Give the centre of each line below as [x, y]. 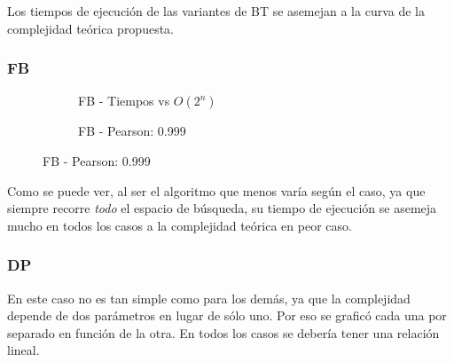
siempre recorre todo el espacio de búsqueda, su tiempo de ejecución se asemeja [222, 208]
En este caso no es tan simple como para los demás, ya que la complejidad [209, 298]
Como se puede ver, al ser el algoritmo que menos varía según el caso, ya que [216, 190]
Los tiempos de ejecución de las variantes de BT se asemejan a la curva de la [216, 11]
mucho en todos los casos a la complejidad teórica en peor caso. [180, 225]
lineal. [23, 350]
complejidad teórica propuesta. [91, 28]
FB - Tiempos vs [124, 101]
